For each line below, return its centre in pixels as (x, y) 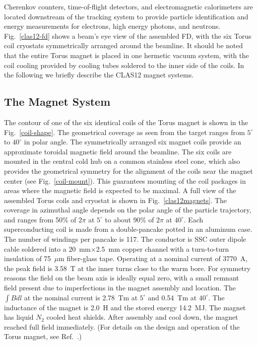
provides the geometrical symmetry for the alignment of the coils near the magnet (128, 171)
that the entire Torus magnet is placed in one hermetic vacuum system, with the (127, 55)
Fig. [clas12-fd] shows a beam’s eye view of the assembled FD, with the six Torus (128, 35)
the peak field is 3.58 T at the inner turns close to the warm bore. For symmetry (127, 268)
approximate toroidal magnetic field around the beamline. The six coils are (118, 151)
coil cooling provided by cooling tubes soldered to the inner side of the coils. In (124, 65)
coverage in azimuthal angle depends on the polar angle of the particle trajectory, (128, 210)
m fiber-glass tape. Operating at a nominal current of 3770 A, (153, 258)
